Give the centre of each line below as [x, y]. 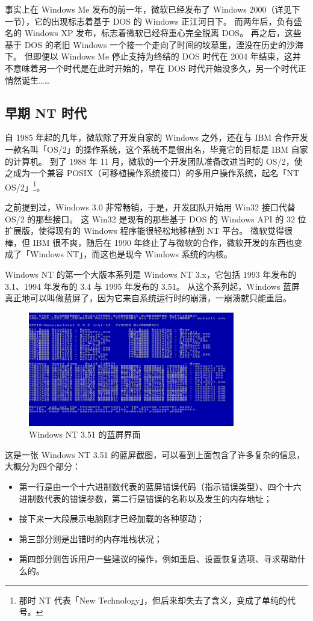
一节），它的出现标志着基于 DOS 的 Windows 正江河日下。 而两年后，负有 [149, 21]
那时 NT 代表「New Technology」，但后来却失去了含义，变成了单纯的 [153, 600]
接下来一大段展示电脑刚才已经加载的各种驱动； [112, 519]
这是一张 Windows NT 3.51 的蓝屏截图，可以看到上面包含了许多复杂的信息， [155, 454]
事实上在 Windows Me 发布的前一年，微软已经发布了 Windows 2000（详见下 [153, 9]
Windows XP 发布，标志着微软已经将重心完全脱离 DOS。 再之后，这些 [163, 33]
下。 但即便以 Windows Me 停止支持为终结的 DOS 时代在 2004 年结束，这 [149, 56]
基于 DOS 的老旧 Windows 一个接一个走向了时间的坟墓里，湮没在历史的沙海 [154, 44]
